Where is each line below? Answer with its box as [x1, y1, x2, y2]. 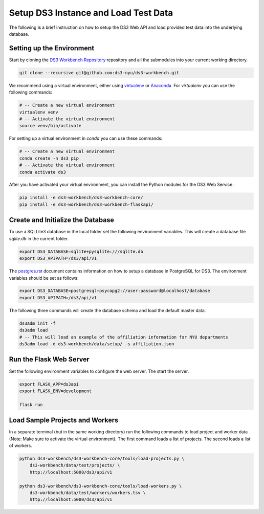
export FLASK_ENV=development [19, 388, 92, 394]
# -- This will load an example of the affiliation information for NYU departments [19, 334, 228, 340]
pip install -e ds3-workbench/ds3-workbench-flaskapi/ [19, 201, 154, 207]
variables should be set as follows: [9, 275, 79, 281]
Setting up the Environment [9, 44, 95, 52]
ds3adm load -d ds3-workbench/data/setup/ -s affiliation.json [19, 341, 175, 347]
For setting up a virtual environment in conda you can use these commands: [9, 135, 163, 141]
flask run [19, 402, 43, 407]
